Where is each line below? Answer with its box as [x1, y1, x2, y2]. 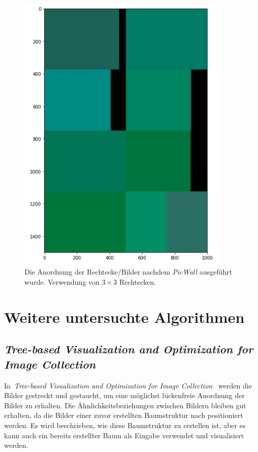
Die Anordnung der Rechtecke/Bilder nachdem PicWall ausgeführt [24, 266, 233, 277]
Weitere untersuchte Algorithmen [4, 306, 245, 327]
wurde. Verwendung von [24, 277, 100, 287]
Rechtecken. [119, 277, 156, 287]
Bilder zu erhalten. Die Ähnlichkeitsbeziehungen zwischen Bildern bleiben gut [4, 400, 246, 410]
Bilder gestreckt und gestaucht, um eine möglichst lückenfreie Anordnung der [4, 390, 245, 401]
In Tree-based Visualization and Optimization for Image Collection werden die [4, 380, 252, 390]
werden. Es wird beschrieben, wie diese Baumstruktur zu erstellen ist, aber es [4, 420, 246, 431]
